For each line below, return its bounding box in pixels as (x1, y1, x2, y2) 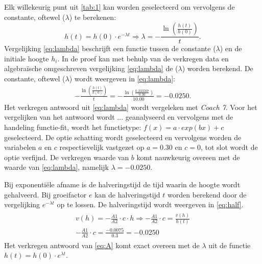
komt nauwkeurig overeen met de (136, 151, 240, 162)
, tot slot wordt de (200, 142, 258, 152)
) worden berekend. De (182, 63, 253, 74)
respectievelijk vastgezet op (59, 142, 145, 152)
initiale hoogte (4, 53, 49, 63)
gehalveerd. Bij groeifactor (4, 189, 87, 200)
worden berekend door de (168, 189, 247, 200)
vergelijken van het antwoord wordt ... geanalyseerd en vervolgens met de (4, 112, 233, 122)
